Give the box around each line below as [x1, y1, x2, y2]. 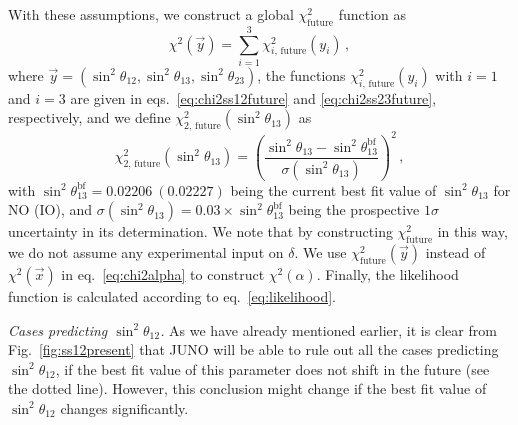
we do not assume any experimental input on [8, 241, 284, 262]
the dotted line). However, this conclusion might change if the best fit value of [8, 378, 487, 399]
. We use [294, 241, 347, 262]
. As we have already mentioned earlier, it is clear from [160, 319, 497, 340]
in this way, [437, 221, 508, 242]
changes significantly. [60, 397, 189, 418]
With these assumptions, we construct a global [8, 4, 294, 24]
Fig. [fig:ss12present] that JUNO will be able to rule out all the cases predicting [8, 339, 499, 360]
